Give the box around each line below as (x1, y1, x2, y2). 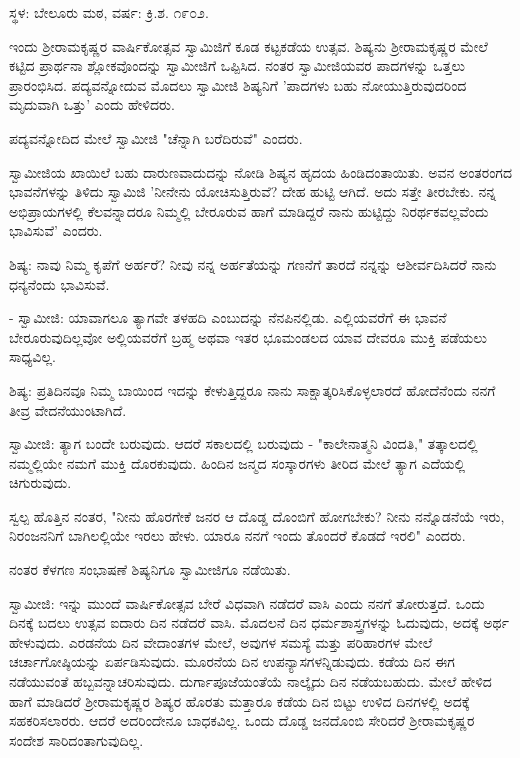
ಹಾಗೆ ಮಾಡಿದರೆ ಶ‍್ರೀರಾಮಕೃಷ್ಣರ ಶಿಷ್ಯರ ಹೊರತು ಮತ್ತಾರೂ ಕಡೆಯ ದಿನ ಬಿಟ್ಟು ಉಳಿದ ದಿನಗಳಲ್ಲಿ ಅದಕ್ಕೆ (9, 690, 470, 711)
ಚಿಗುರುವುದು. (9, 472, 72, 493)
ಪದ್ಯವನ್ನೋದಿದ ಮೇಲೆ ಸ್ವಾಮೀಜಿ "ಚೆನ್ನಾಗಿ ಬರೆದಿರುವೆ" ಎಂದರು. (9, 127, 303, 148)
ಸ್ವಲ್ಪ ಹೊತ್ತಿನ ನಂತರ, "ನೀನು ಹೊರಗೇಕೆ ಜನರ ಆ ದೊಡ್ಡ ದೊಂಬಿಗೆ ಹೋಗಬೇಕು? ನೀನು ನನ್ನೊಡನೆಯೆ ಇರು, (9, 505, 505, 526)
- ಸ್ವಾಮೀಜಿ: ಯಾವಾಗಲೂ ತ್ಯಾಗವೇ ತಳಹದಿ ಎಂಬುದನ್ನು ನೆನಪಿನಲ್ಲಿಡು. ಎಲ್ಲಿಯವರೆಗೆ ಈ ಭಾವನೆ (9, 307, 447, 328)
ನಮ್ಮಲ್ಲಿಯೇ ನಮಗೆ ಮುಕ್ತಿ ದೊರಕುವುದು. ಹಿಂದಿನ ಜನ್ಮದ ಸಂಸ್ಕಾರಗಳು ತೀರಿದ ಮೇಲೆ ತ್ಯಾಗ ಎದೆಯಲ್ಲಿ (9, 452, 466, 473)
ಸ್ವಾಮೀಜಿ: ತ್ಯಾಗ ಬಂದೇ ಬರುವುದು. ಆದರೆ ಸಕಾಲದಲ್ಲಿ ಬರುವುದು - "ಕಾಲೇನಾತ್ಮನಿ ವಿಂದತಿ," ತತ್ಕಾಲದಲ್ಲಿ (9, 433, 478, 454)
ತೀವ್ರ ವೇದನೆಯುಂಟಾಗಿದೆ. (9, 399, 127, 420)
